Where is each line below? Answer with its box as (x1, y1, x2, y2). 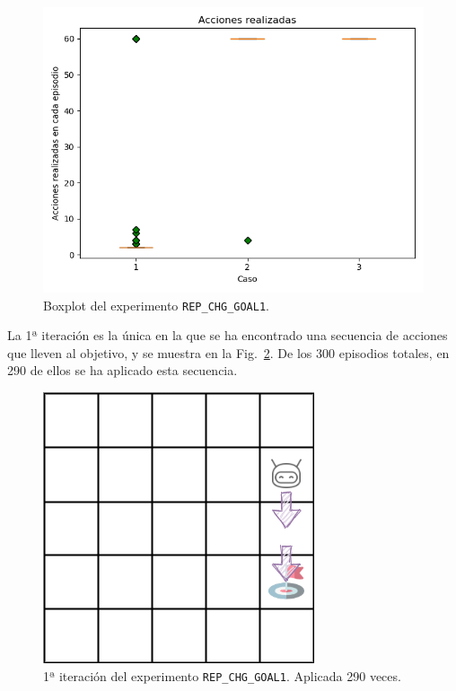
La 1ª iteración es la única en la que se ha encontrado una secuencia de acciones (7, 326, 448, 345)
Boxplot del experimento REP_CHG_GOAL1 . (43, 295, 269, 314)
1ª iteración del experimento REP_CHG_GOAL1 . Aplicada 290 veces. (43, 666, 401, 685)
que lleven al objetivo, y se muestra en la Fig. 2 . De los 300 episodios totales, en (7, 343, 450, 362)
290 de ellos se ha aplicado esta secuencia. (7, 361, 238, 380)
